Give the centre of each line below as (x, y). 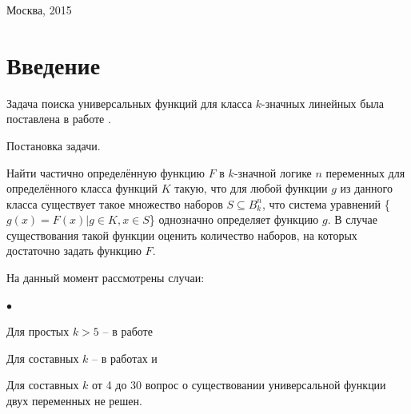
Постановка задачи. (54, 145)
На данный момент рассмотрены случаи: (106, 278)
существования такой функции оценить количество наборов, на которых (182, 235)
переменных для (365, 172)
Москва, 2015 (39, 10)
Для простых (38, 331)
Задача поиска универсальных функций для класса (130, 103)
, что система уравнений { (326, 203)
